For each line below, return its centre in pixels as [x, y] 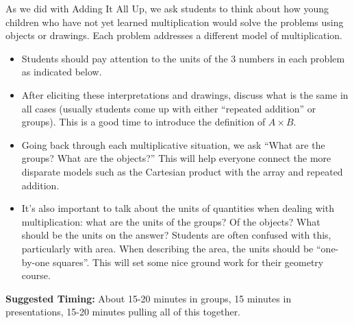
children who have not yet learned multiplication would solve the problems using [175, 22]
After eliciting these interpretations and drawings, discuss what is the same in [185, 94]
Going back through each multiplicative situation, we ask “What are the [173, 144]
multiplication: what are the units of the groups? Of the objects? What [171, 221]
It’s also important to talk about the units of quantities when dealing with [178, 208]
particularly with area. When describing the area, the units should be [167, 248]
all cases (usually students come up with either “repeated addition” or [169, 108]
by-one [36, 262]
